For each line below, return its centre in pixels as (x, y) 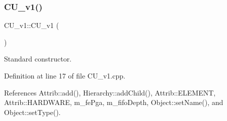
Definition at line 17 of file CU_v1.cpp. (65, 75)
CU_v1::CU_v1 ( (31, 25)
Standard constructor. (38, 59)
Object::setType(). (32, 112)
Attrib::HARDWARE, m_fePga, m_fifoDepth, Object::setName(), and (114, 102)
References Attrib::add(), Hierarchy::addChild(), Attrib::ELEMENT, (110, 92)
